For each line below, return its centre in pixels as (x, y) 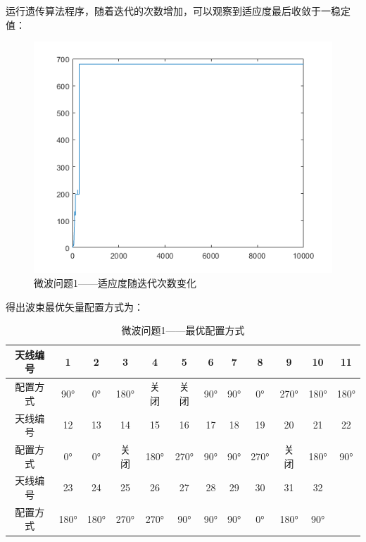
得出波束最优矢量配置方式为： (75, 306)
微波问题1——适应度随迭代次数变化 (115, 282)
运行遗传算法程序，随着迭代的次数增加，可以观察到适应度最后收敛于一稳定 (178, 11)
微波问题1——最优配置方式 (183, 330)
